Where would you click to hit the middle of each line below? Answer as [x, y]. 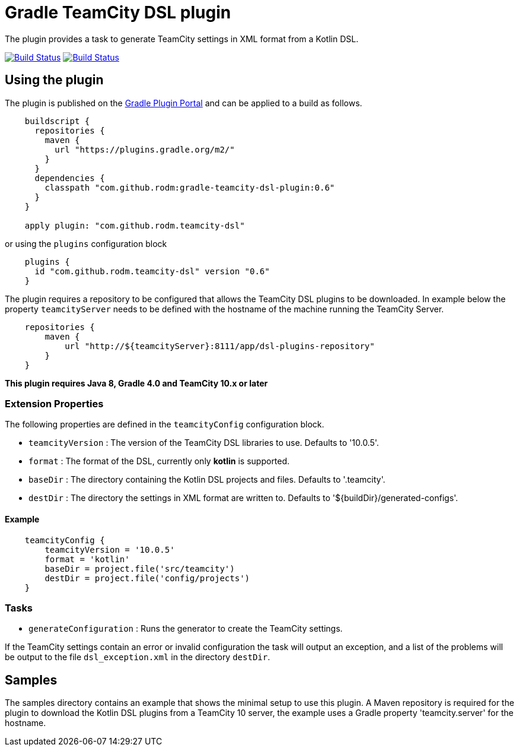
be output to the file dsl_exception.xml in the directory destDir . [138, 657]
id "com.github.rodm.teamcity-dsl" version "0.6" [152, 271]
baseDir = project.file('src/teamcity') [140, 568]
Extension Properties [54, 403]
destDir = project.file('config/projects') [147, 578]
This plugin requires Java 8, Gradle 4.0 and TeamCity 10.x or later [136, 383]
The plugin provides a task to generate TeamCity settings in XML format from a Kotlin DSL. [182, 39]
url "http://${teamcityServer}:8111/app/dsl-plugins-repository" [220, 346]
